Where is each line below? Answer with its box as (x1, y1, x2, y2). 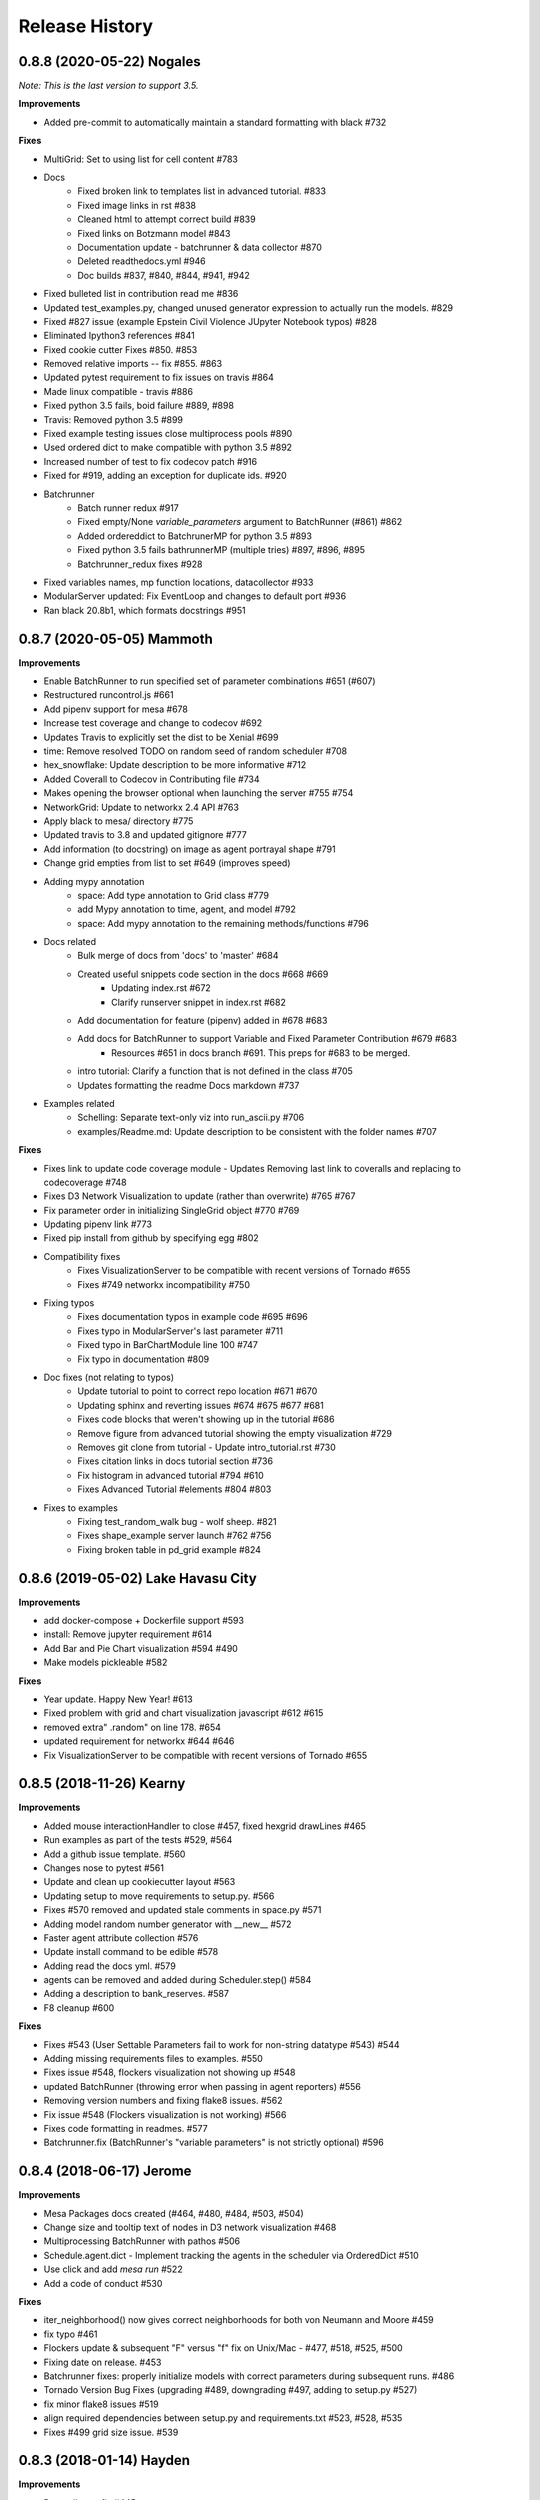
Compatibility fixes (43, 1250, 121, 1262)
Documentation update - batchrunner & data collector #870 (77, 241, 322, 253)
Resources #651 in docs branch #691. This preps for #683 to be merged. (111, 1046, 411, 1059)
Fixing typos (43, 1297, 95, 1309)
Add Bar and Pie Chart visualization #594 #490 (43, 1642, 239, 1654)
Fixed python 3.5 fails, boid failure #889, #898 (43, 400, 235, 412)
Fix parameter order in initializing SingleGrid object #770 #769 (43, 1204, 300, 1216)
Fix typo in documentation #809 (77, 1353, 210, 1365)
